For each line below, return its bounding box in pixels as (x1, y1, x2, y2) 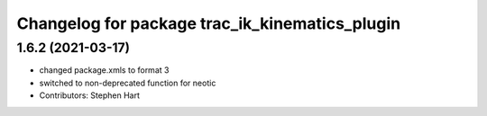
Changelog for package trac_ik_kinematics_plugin (16, 13, 401, 33)
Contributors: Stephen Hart (39, 90, 140, 101)
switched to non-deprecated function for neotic (39, 77, 216, 88)
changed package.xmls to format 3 (39, 65, 170, 76)
